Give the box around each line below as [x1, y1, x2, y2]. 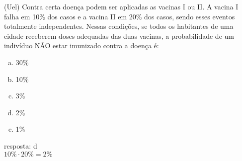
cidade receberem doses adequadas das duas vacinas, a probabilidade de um [4, 30, 234, 41]
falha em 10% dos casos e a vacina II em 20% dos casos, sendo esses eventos [4, 11, 235, 21]
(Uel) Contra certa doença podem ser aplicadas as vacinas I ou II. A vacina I [4, 1, 239, 11]
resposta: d [4, 140, 37, 151]
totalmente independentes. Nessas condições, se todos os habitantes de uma [4, 21, 234, 31]
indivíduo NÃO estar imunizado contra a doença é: [4, 40, 159, 51]
